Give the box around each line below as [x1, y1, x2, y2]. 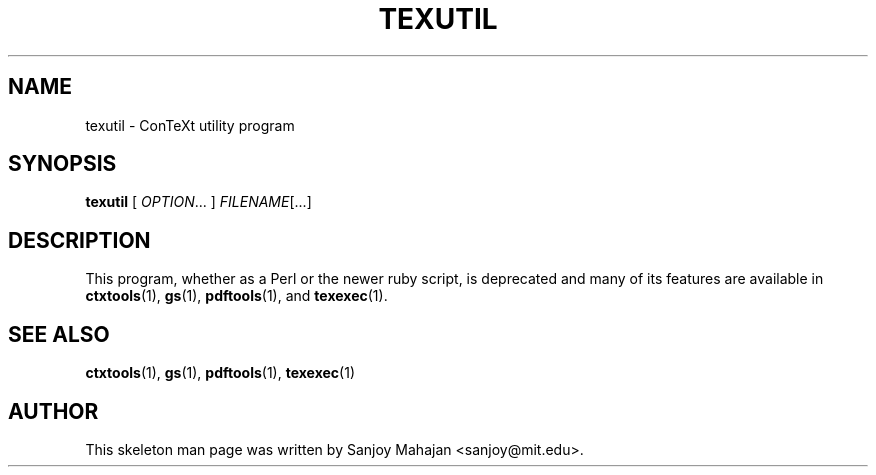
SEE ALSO [8, 321, 110, 347]
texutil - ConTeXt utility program [85, 116, 295, 134]
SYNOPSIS [8, 151, 117, 177]
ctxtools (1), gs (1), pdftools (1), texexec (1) [85, 364, 355, 382]
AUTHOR [8, 398, 99, 424]
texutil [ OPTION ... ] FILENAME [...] [85, 193, 312, 211]
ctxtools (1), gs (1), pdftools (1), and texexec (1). [85, 287, 388, 305]
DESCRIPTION [8, 227, 151, 253]
